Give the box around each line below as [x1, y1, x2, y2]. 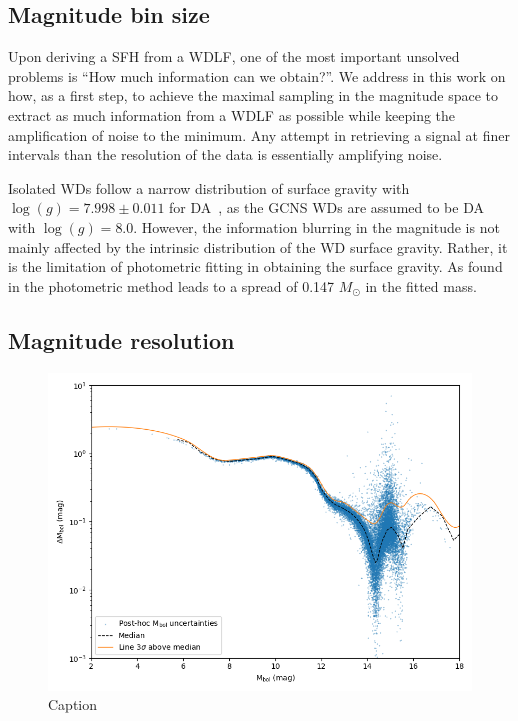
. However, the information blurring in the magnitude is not [133, 216, 500, 237]
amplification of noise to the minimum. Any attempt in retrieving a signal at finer [8, 124, 510, 145]
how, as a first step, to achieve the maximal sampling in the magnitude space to [8, 85, 498, 106]
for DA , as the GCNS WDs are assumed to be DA [169, 197, 484, 218]
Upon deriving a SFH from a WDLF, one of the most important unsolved [8, 46, 460, 67]
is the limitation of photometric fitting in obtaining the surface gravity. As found [8, 256, 503, 277]
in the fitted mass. [365, 275, 477, 296]
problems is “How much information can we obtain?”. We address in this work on [8, 65, 506, 86]
